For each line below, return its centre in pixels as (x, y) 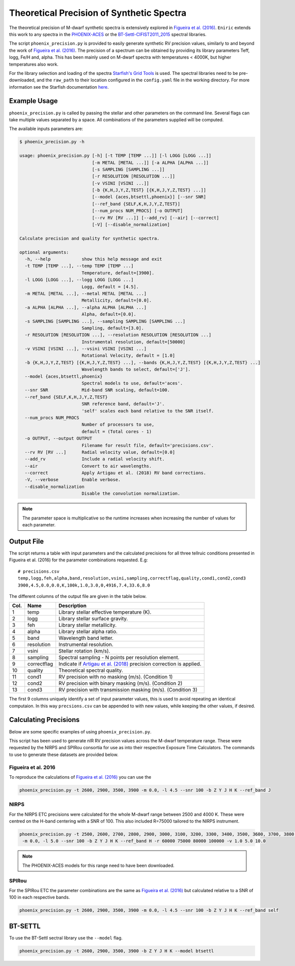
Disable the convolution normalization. (131, 494)
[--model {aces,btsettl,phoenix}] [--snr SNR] (149, 197)
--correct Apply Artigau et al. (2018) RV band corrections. (116, 473)
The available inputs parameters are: (46, 129)
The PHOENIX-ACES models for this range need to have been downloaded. (98, 865)
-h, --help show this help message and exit (93, 259)
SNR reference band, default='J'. (123, 404)
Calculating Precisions (44, 720)
